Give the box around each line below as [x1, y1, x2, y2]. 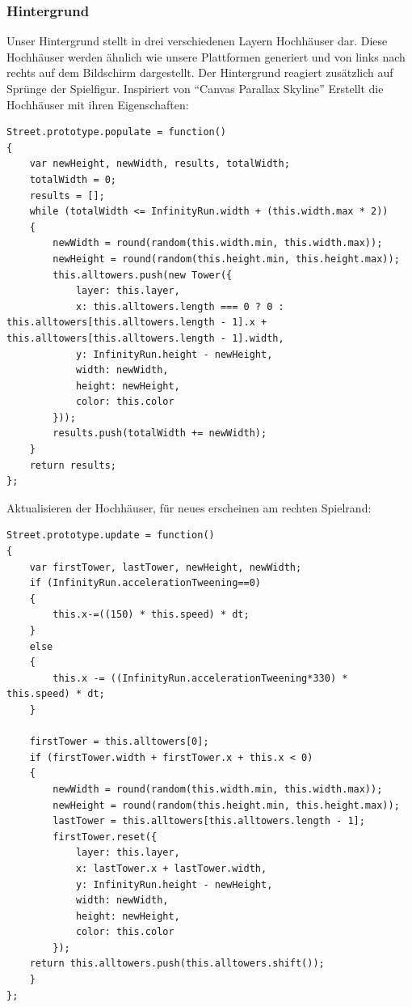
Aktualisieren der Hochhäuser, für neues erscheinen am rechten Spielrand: [6, 499, 372, 516]
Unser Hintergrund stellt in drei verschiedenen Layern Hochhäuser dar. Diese [6, 32, 388, 49]
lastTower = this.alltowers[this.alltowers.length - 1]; [53, 815, 365, 827]
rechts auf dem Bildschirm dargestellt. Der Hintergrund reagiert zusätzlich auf [6, 64, 393, 81]
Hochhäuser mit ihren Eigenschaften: [6, 96, 189, 113]
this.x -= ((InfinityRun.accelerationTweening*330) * [53, 672, 348, 684]
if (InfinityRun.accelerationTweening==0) [29, 577, 261, 589]
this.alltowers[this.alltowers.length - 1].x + [6, 317, 267, 329]
